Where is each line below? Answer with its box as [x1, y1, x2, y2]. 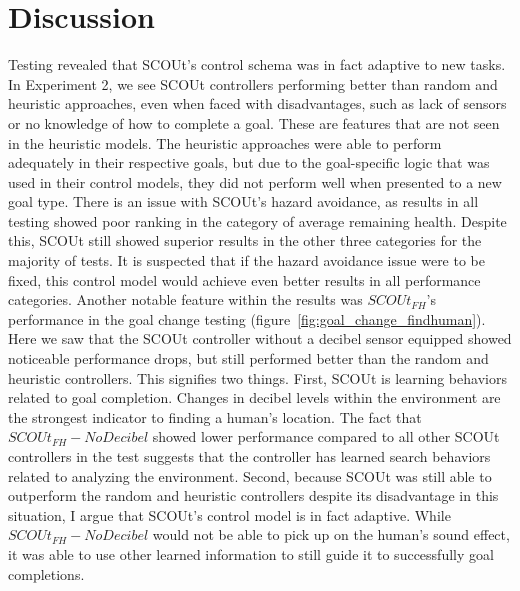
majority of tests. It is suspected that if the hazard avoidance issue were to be [8, 250, 485, 271]
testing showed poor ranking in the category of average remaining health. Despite [8, 210, 507, 231]
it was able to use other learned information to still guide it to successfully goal [8, 543, 494, 564]
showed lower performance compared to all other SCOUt [152, 426, 500, 447]
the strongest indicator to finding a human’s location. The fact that [8, 406, 422, 427]
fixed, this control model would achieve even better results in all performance [8, 269, 481, 290]
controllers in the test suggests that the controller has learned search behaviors [8, 446, 491, 466]
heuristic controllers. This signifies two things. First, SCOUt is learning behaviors [8, 367, 507, 388]
